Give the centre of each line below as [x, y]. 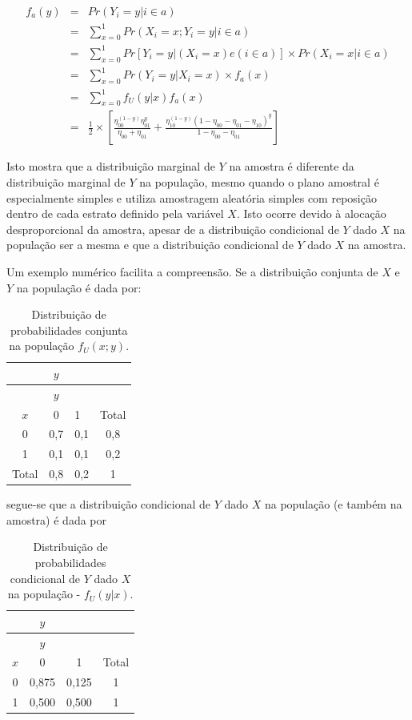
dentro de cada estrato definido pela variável [115, 213]
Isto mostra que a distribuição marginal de [111, 166]
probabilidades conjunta [69, 330]
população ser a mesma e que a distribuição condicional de [150, 245]
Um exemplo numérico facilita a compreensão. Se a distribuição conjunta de [192, 271]
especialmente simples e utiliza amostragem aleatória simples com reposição [192, 197]
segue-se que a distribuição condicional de [108, 504]
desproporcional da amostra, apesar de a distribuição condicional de [173, 229]
